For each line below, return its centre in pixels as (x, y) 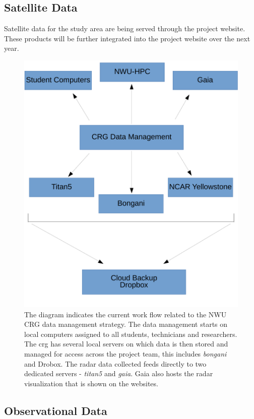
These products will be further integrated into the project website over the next (127, 38)
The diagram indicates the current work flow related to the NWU (125, 314)
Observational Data (56, 410)
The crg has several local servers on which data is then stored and (126, 344)
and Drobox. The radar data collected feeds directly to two (115, 363)
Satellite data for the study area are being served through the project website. (125, 28)
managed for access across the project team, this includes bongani (125, 353)
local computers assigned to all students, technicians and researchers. (131, 334)
